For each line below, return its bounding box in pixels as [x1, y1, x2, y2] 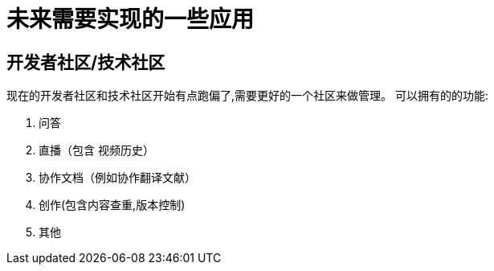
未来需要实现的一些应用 [6, 6, 255, 33]
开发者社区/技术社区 [6, 51, 165, 72]
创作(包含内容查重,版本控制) [39, 198, 186, 212]
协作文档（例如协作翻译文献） [39, 170, 196, 185]
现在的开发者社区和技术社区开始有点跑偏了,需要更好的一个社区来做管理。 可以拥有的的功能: [6, 88, 489, 103]
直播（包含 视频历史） [39, 143, 154, 158]
